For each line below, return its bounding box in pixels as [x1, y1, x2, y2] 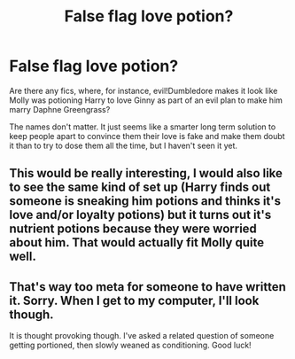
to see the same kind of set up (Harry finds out [9, 180, 271, 195]
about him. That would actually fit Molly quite [9, 235, 264, 250]
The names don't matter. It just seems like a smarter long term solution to [9, 121, 276, 132]
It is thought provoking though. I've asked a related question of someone [9, 331, 275, 341]
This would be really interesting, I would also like [9, 166, 283, 181]
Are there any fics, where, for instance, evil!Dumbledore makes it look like [9, 85, 278, 96]
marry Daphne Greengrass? [9, 104, 111, 114]
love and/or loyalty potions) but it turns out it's [9, 207, 272, 222]
